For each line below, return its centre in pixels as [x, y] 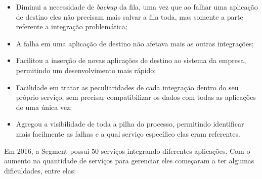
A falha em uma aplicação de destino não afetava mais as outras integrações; [135, 43]
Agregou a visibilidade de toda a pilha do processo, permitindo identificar [130, 124]
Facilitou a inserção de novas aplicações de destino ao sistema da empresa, [131, 60]
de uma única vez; [44, 107]
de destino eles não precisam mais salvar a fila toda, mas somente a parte [129, 16]
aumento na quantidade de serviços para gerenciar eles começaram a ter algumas [129, 161]
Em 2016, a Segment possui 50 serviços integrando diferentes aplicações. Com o [127, 151]
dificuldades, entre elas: [40, 170]
